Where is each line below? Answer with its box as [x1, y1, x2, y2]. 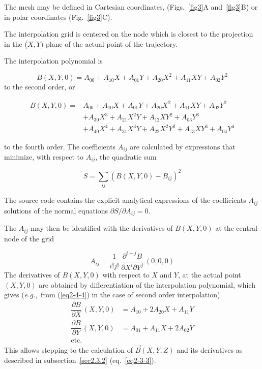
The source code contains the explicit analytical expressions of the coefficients [4, 195, 246, 205]
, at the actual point [178, 269, 241, 280]
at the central [215, 223, 258, 233]
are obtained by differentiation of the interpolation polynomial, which [39, 279, 255, 290]
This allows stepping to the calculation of [4, 345, 133, 355]
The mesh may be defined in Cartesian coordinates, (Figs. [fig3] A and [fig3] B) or [4, 2, 258, 12]
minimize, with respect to [4, 151, 84, 162]
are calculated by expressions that [130, 141, 236, 151]
